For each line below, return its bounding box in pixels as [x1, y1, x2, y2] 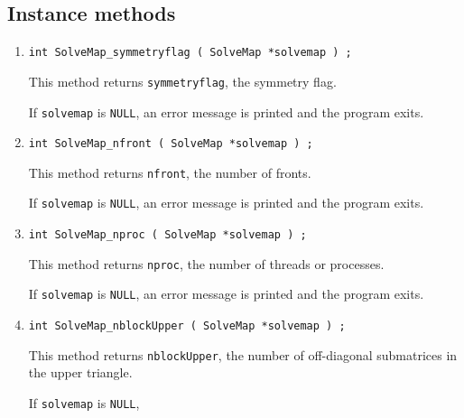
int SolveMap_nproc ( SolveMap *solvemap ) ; [28, 228, 307, 242]
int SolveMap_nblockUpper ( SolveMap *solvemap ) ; [28, 320, 346, 333]
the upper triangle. [28, 363, 133, 382]
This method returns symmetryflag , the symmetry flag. [28, 71, 337, 90]
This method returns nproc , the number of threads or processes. [28, 254, 385, 273]
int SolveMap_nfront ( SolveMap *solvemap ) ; [28, 137, 313, 151]
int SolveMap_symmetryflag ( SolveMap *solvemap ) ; [28, 46, 352, 60]
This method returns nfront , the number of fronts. [28, 163, 311, 181]
